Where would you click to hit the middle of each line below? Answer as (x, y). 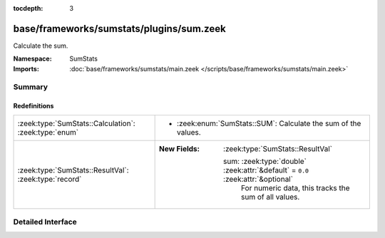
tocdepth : (28, 8)
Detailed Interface (45, 222)
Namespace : (33, 59)
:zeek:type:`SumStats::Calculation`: (76, 123)
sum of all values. (271, 197)
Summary (31, 87)
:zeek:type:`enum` (48, 132)
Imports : (26, 68)
